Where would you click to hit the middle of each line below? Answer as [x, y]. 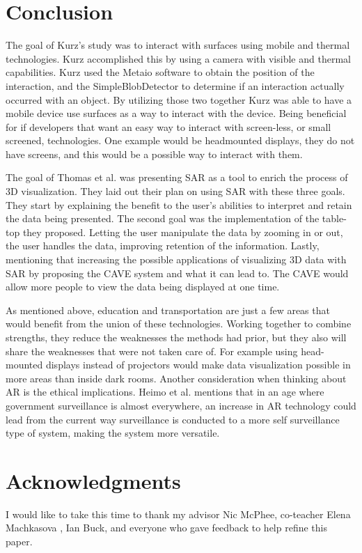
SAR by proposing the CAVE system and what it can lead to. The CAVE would [177, 273]
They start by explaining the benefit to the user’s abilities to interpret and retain [179, 204]
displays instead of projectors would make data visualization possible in [198, 365]
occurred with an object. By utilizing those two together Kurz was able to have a [179, 99]
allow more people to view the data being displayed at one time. [143, 287]
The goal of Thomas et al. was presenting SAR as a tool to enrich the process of [177, 177]
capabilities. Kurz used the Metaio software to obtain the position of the [160, 72]
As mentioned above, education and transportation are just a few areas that [168, 310]
